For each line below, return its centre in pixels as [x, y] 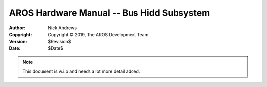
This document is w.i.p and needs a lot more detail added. [81, 71]
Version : [18, 42]
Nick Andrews [62, 28]
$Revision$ [60, 42]
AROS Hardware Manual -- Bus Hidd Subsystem [110, 13]
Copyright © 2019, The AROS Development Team [98, 34]
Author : [17, 28]
